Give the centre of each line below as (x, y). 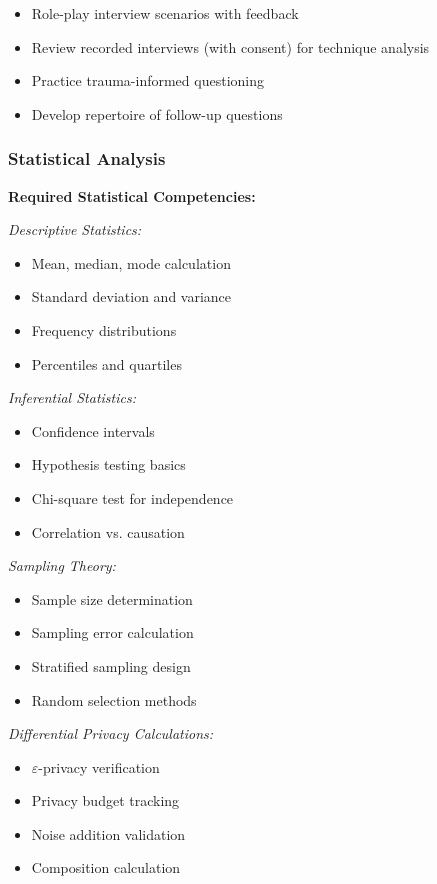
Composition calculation (106, 867)
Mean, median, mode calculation (131, 262)
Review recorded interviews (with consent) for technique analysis (230, 46)
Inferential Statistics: (72, 397)
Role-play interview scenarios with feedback (165, 13)
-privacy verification (99, 766)
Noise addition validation (108, 833)
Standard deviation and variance (131, 296)
